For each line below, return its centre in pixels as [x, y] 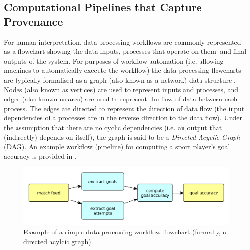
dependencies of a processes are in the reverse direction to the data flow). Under [123, 118]
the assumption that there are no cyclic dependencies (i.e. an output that [113, 127]
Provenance [33, 21]
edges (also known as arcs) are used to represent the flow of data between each [121, 99]
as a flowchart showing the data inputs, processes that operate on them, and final [125, 51]
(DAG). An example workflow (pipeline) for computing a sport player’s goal [117, 146]
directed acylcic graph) [57, 241]
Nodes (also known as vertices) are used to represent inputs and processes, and [121, 89]
